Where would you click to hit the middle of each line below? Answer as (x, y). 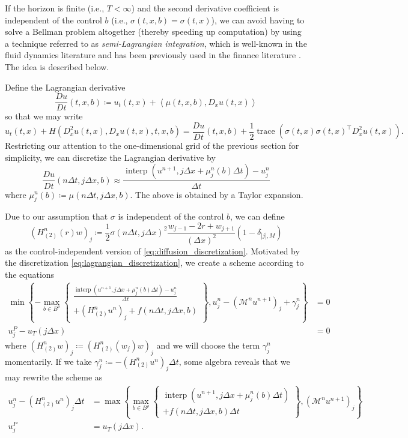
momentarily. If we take (48, 361)
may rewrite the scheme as (54, 377)
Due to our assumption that (56, 216)
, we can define (257, 216)
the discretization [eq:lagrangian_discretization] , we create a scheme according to (154, 262)
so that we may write (44, 116)
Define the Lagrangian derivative (65, 87)
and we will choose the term (208, 345)
